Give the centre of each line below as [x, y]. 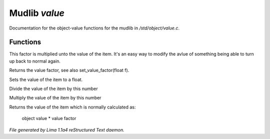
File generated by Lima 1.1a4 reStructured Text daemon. [67, 129]
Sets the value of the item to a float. [46, 79]
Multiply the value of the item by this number [55, 98]
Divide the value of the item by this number [53, 89]
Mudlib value [37, 13]
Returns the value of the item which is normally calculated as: [72, 107]
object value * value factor [49, 118]
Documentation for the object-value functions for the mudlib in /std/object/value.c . [94, 28]
